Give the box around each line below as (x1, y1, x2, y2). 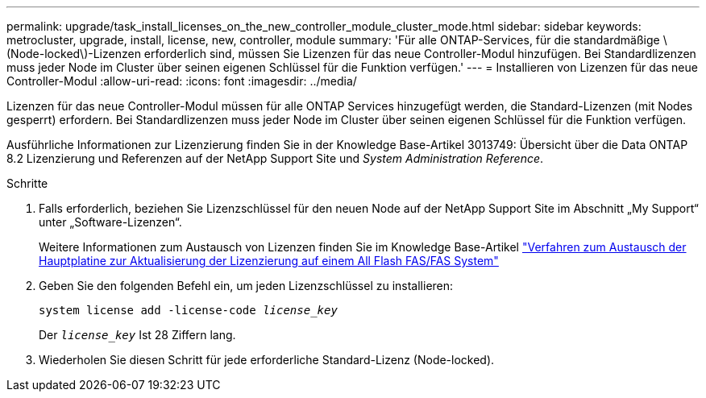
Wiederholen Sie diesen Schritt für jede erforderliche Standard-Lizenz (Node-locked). (39, 353, 495, 367)
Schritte (6, 176, 48, 190)
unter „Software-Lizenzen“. (39, 215, 182, 229)
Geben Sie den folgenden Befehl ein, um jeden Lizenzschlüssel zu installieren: (39, 279, 454, 292)
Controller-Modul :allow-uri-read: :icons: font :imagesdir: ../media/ (6, 74, 357, 88)
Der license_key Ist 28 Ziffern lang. (39, 328, 236, 342)
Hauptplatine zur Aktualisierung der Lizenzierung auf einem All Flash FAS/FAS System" (39, 254, 499, 267)
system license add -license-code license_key (39, 304, 338, 317)
